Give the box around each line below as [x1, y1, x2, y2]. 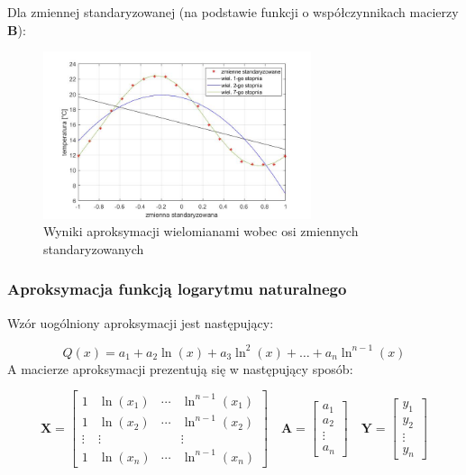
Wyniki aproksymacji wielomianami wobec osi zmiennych [43, 222, 359, 241]
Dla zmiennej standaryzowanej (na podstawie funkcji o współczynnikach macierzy [7, 3, 459, 21]
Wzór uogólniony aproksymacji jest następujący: [7, 313, 274, 332]
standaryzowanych [43, 239, 144, 258]
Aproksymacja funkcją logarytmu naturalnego [7, 278, 347, 300]
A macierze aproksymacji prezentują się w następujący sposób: [7, 359, 353, 378]
